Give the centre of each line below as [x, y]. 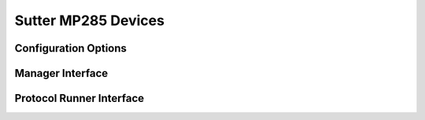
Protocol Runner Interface [79, 98]
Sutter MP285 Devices [90, 20]
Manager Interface [61, 73]
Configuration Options [71, 48]
